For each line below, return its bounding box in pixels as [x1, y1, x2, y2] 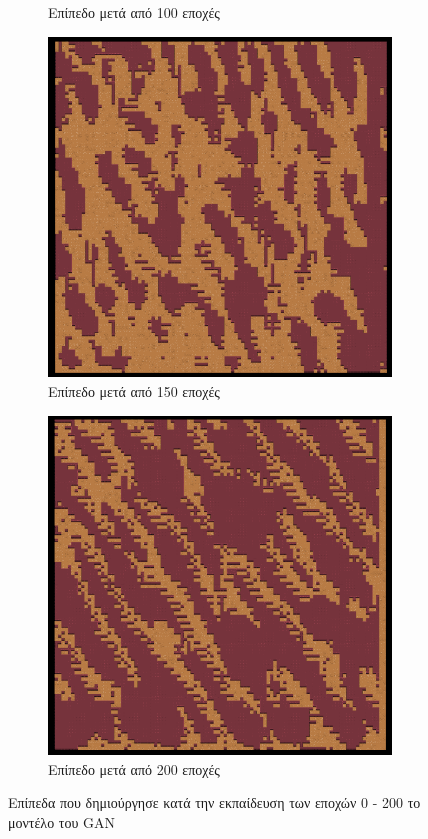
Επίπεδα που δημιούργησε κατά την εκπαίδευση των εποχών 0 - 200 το [8, 792, 421, 813]
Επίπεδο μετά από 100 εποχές [48, 2, 220, 22]
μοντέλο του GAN [8, 811, 116, 832]
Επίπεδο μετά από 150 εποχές [48, 380, 220, 401]
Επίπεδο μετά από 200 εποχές [48, 758, 220, 779]
